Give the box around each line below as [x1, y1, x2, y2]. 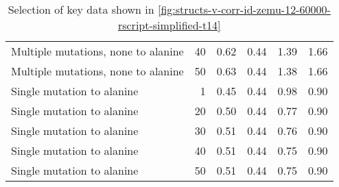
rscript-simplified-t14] [117, 17, 221, 33]
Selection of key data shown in [8, 1, 154, 17]
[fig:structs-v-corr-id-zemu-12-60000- [157, 1, 331, 17]
